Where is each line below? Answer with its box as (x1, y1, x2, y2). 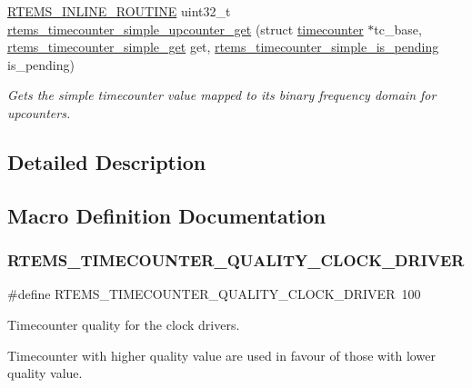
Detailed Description (7, 147, 206, 175)
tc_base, (374, 19, 422, 38)
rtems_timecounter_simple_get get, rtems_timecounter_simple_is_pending (7, 37, 439, 56)
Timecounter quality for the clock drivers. (7, 314, 240, 333)
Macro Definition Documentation (7, 201, 326, 229)
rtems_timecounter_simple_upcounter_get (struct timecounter (7, 19, 364, 38)
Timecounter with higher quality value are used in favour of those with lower (7, 345, 436, 364)
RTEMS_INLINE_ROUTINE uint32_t (7, 2, 231, 20)
